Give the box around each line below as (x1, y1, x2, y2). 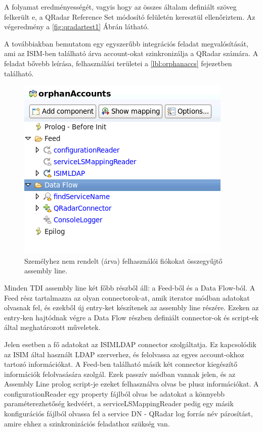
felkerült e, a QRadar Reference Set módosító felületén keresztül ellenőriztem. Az (4, 11, 255, 22)
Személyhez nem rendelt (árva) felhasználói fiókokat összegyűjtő (24, 255, 223, 266)
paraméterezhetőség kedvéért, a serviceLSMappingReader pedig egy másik (4, 398, 234, 409)
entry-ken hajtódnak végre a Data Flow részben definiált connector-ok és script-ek (4, 312, 259, 322)
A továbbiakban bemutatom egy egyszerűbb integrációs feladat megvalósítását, (4, 38, 248, 49)
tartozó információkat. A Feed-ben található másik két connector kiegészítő (4, 359, 237, 369)
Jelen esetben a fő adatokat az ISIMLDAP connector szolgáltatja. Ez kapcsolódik (4, 339, 257, 349)
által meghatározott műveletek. (4, 322, 101, 332)
